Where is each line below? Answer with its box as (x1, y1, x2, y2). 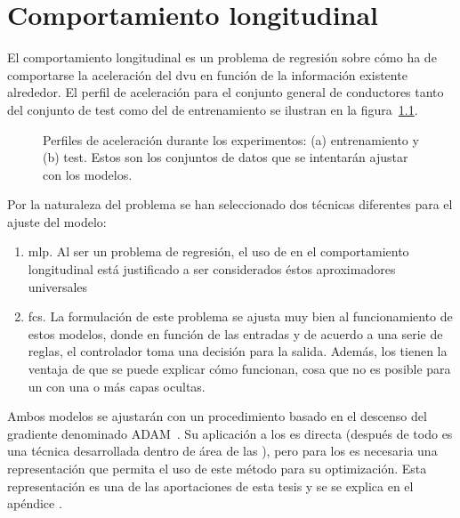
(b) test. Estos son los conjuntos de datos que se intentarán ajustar (43, 148, 408, 166)
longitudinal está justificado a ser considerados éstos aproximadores (28, 260, 396, 279)
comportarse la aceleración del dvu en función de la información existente (7, 65, 408, 84)
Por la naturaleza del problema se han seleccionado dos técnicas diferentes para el (7, 195, 453, 214)
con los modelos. (43, 165, 133, 183)
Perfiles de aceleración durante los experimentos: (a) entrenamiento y (43, 130, 419, 149)
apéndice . (7, 494, 62, 513)
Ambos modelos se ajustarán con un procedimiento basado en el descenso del (7, 407, 427, 425)
